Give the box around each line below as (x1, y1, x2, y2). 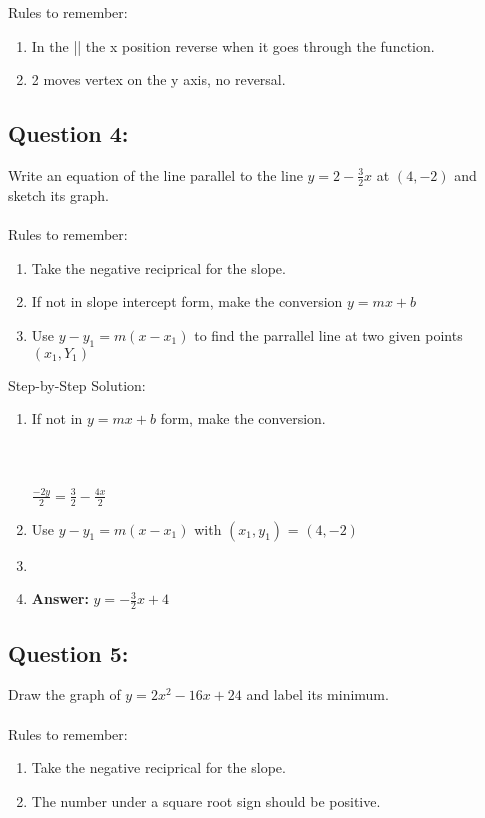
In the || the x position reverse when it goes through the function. (31, 35, 435, 56)
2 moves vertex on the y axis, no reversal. (31, 69, 286, 90)
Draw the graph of (8, 684, 121, 705)
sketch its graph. (8, 184, 109, 205)
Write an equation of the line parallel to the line (8, 164, 303, 185)
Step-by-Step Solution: (8, 374, 146, 395)
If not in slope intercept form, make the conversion (31, 291, 343, 312)
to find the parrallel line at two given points (194, 324, 463, 345)
